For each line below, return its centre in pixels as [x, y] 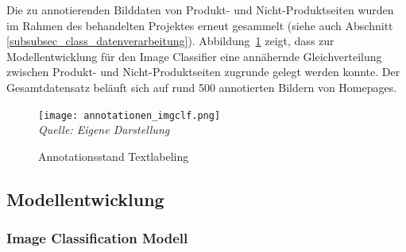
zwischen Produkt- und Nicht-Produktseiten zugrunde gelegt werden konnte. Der [203, 72]
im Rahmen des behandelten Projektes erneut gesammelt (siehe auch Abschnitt [200, 25]
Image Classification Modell [97, 238]
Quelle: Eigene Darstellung [104, 130]
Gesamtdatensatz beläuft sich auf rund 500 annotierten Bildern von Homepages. [202, 87]
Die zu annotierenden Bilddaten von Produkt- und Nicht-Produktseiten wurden [200, 10]
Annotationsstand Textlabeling [114, 156]
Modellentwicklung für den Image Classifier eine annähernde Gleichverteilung [194, 56]
